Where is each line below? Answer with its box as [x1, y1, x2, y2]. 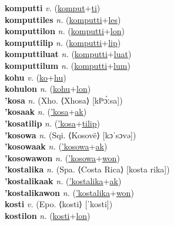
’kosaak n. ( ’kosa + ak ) [5, 105, 87, 118]
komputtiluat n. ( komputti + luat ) [5, 48, 132, 60]
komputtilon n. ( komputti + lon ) [5, 25, 125, 37]
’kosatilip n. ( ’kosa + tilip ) [5, 117, 100, 129]
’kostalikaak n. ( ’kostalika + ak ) [5, 174, 122, 187]
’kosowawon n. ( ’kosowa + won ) [5, 151, 120, 164]
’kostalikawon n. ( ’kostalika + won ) [5, 186, 134, 198]
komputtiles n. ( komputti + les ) [5, 13, 121, 25]
